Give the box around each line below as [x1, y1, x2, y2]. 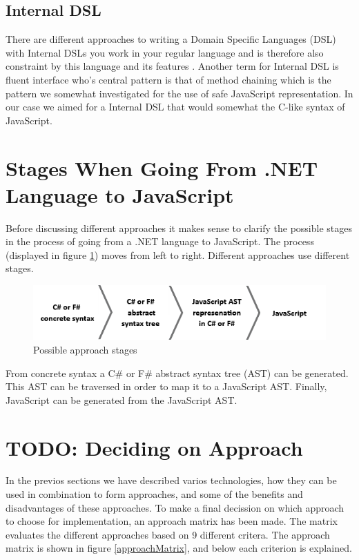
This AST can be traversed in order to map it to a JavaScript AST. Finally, [6, 379, 327, 394]
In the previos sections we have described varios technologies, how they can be [6, 473, 337, 487]
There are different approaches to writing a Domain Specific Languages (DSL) [6, 32, 336, 46]
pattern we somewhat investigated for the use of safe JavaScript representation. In [6, 86, 353, 100]
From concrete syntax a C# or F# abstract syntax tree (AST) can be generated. [6, 365, 349, 380]
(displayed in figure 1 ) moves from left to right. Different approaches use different [6, 247, 350, 262]
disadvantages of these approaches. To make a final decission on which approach [6, 500, 345, 514]
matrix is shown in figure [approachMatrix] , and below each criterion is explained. [6, 541, 352, 555]
